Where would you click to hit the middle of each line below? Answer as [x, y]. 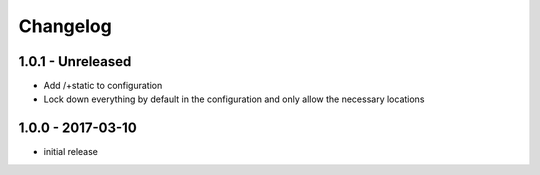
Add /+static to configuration [103, 86]
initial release [71, 152]
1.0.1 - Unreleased [75, 61]
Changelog [65, 26]
